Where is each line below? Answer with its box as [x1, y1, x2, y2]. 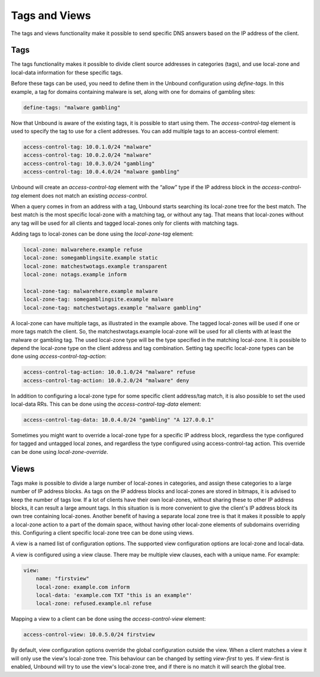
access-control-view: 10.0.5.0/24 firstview [23, 631, 155, 638]
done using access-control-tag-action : [11, 353, 107, 360]
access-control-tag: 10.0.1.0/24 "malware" [23, 143, 152, 150]
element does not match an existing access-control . [20, 192, 148, 199]
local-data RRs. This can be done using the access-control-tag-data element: [11, 401, 201, 408]
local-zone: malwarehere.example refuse [23, 246, 142, 253]
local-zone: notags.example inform [23, 271, 127, 278]
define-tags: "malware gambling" [23, 104, 121, 111]
